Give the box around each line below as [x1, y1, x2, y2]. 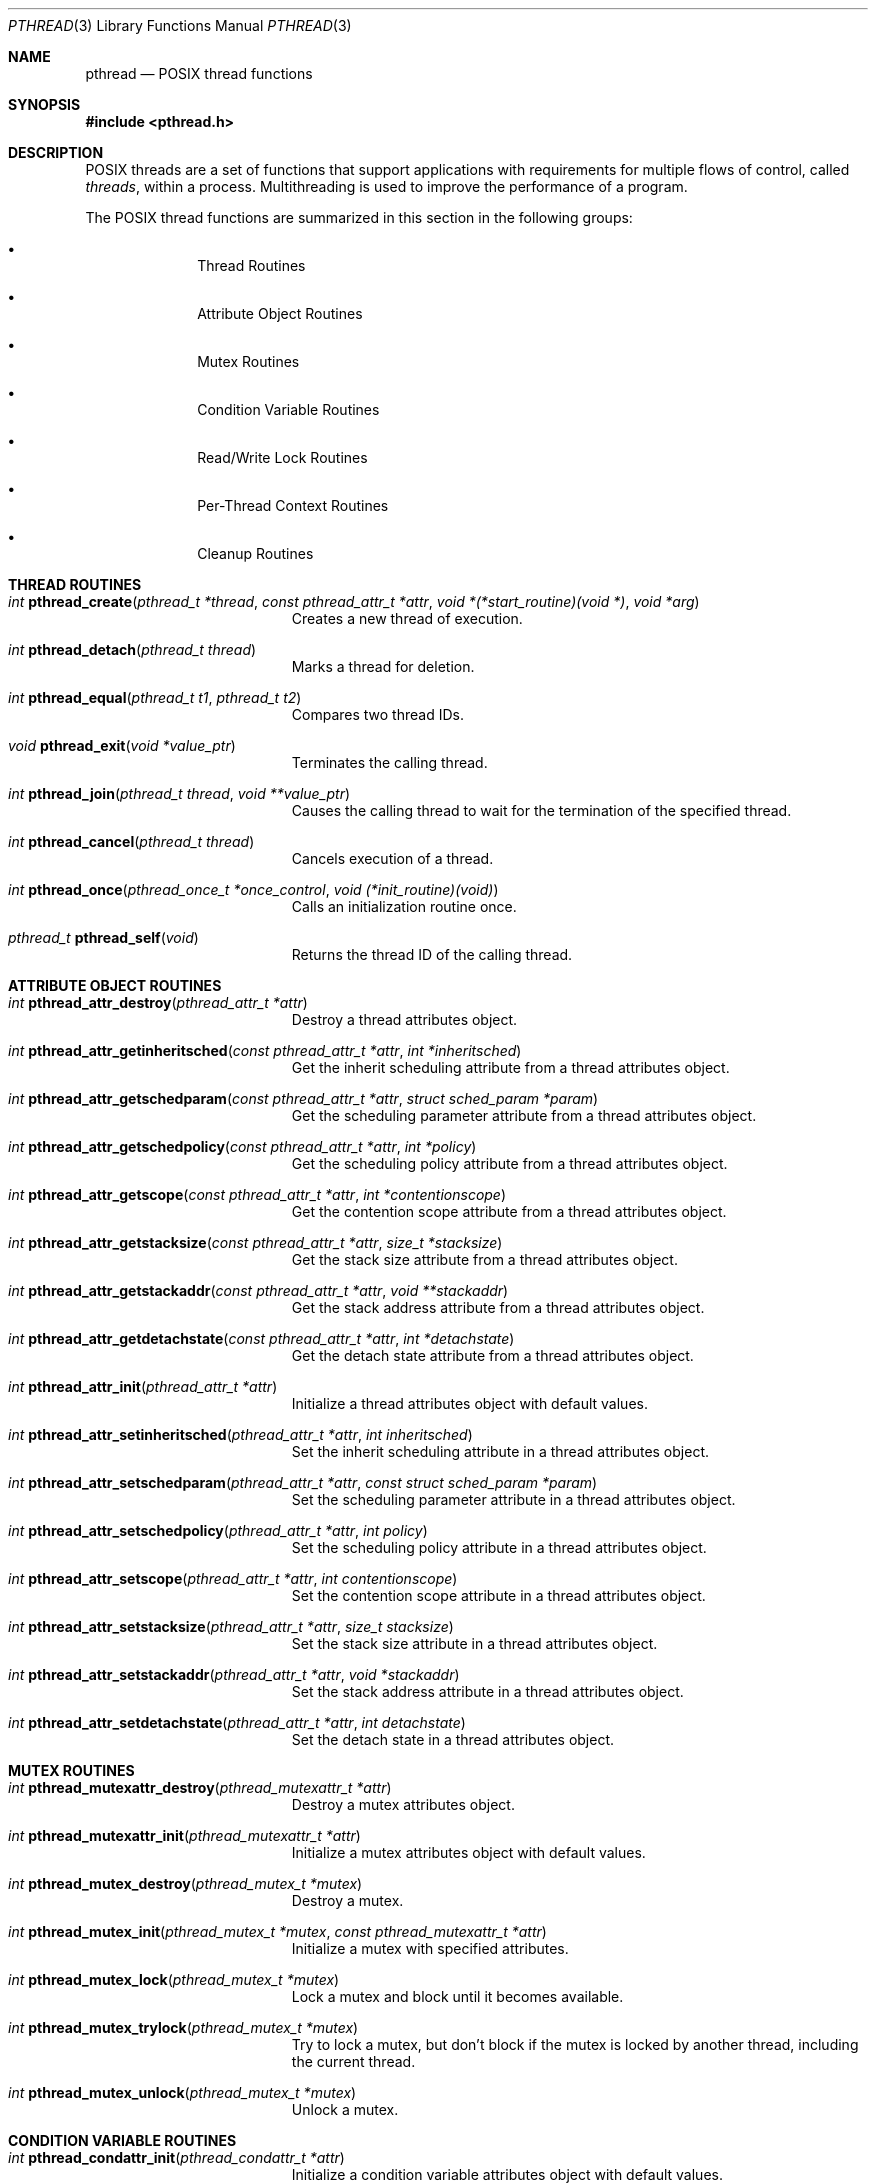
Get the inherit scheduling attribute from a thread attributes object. [291, 1059, 730, 1076]
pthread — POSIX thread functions [85, 65, 313, 82]
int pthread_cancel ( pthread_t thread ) [8, 833, 255, 850]
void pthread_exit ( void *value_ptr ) [8, 737, 236, 754]
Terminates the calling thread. [291, 754, 488, 771]
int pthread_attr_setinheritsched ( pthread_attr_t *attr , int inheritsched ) [8, 1426, 473, 1443]
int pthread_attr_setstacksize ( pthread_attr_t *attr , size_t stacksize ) [8, 1618, 454, 1635]
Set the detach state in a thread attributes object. [291, 1731, 615, 1748]
